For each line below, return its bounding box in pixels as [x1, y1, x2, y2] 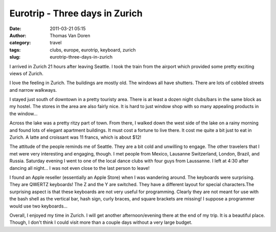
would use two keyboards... [9, 203, 68, 209]
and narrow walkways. [9, 87, 57, 93]
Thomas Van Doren [50, 32, 90, 38]
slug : [9, 54, 20, 60]
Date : [9, 25, 21, 32]
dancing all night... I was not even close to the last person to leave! [9, 165, 150, 171]
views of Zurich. [9, 70, 43, 76]
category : [9, 40, 31, 46]
